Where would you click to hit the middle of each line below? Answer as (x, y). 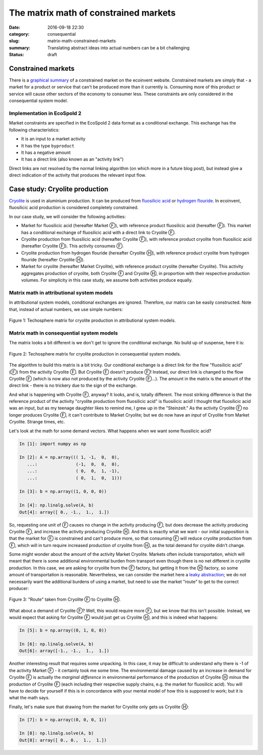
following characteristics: (34, 130)
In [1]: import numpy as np (53, 444)
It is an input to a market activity (53, 139)
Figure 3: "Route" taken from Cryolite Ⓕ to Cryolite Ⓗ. (65, 599)
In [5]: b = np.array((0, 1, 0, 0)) (63, 630)
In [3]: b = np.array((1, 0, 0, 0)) (63, 492)
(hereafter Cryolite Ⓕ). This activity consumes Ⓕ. (73, 246)
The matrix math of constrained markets (92, 13)
